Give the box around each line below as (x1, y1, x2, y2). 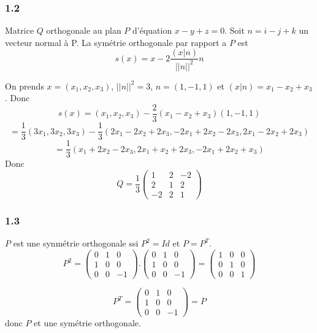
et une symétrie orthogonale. (34, 316, 141, 329)
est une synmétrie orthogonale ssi (13, 237, 139, 250)
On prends (5, 79, 44, 92)
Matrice (5, 24, 34, 37)
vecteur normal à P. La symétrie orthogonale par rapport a (5, 36, 227, 48)
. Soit (224, 24, 245, 37)
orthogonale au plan (46, 24, 121, 37)
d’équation (132, 24, 172, 37)
